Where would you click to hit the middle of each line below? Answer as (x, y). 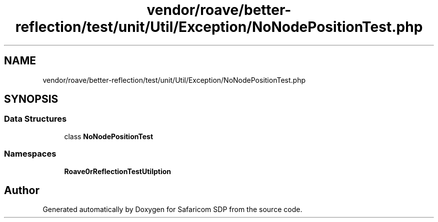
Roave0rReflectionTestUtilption (117, 171)
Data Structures (35, 119)
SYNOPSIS (31, 99)
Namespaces (30, 154)
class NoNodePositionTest (109, 136)
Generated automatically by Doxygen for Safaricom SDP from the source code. (172, 210)
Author (22, 190)
